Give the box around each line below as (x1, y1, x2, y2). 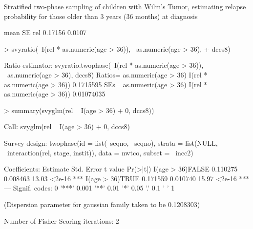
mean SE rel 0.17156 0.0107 (4, 27, 87, 38)
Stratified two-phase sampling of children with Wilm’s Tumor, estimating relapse (4, 1, 246, 11)
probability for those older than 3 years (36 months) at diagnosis (4, 11, 198, 21)
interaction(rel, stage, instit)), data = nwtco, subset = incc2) (7, 147, 193, 157)
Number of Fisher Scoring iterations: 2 (4, 215, 119, 226)
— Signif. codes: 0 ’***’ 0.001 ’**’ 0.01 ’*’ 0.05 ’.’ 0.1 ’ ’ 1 (4, 183, 175, 193)
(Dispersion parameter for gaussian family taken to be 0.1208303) (4, 199, 200, 209)
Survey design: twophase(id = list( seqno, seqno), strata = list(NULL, (4, 137, 218, 148)
